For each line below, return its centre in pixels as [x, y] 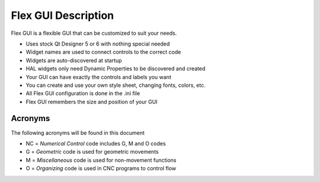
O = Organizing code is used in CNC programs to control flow [101, 168]
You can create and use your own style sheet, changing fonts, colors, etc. [116, 85]
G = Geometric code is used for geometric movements [92, 152]
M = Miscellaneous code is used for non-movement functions [101, 160]
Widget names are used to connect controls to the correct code [103, 52]
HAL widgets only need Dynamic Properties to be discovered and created [116, 69]
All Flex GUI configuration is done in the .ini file [83, 93]
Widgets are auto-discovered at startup [74, 60]
